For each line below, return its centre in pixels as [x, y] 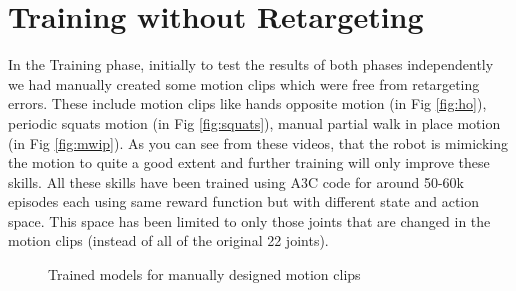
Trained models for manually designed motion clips [204, 274]
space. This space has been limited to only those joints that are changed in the [249, 220]
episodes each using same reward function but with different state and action [244, 201]
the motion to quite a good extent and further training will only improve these [249, 162]
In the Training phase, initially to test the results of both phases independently [251, 64]
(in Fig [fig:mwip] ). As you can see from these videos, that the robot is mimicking [258, 142]
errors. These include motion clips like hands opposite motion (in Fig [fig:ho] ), [247, 103]
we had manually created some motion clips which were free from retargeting [244, 83]
